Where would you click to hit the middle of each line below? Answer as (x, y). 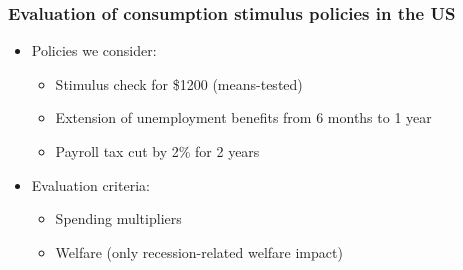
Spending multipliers (118, 218)
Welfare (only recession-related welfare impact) (199, 251)
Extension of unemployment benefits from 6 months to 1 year (243, 117)
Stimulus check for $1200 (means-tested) (179, 83)
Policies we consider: (94, 50)
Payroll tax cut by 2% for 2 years (157, 151)
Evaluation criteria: (90, 184)
